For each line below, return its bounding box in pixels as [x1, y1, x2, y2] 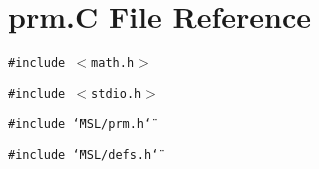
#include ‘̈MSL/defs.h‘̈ [8, 148, 159, 163]
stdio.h [91, 86, 142, 101]
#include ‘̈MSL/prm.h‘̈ [8, 117, 152, 132]
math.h [91, 56, 135, 71]
